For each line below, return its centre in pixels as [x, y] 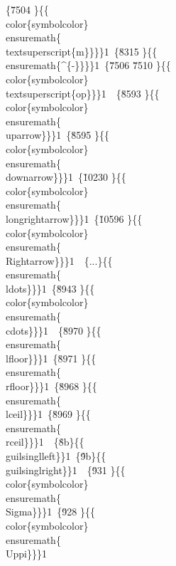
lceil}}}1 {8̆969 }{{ [48, 414]
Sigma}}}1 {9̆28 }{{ [50, 512]
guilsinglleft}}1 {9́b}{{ [56, 456]
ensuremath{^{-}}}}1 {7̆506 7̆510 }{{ [88, 65]
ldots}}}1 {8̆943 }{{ [50, 288]
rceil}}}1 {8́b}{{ [45, 442]
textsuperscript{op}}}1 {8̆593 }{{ [83, 93]
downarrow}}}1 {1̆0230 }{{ [66, 177]
